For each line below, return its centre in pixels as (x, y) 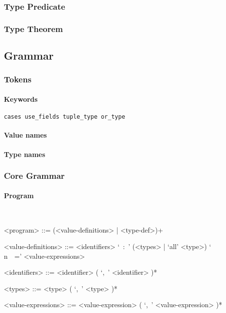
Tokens (18, 79)
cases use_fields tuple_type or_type (65, 117)
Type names (25, 154)
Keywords (21, 99)
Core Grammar (34, 176)
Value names (25, 135)
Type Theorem (33, 28)
